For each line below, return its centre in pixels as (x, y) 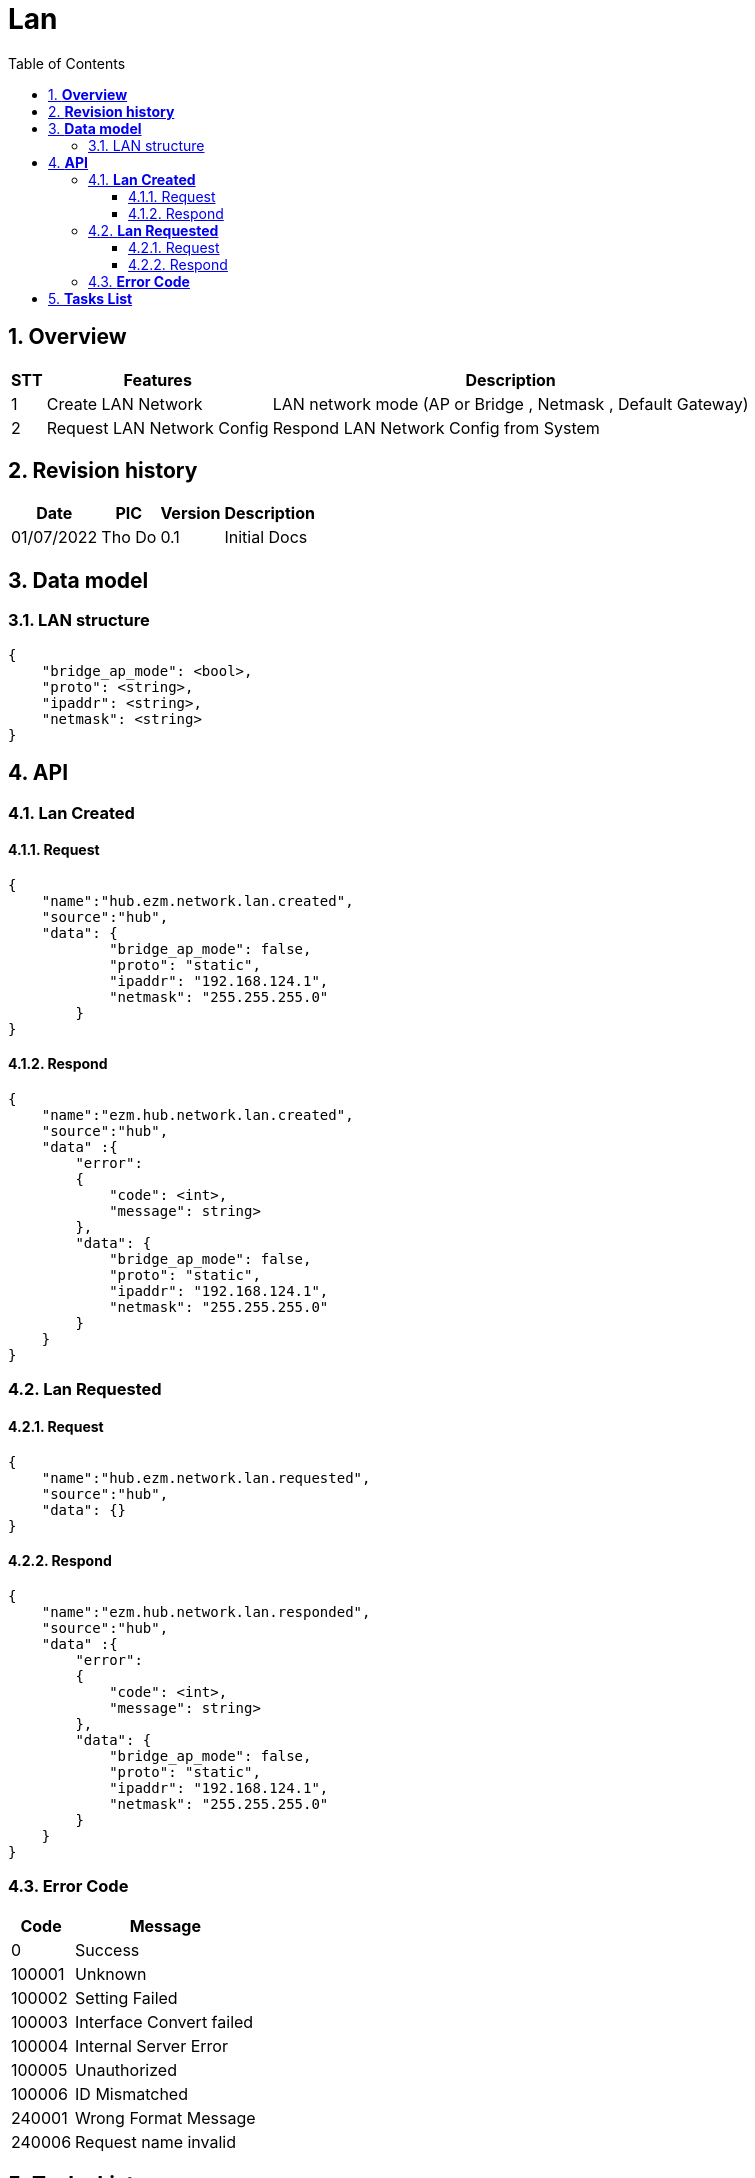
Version (190, 513)
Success (107, 1949)
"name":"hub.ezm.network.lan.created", (197, 900)
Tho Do (129, 537)
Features (157, 379)
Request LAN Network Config (157, 427)
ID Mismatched (131, 2093)
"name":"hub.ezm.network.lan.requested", (206, 1477)
